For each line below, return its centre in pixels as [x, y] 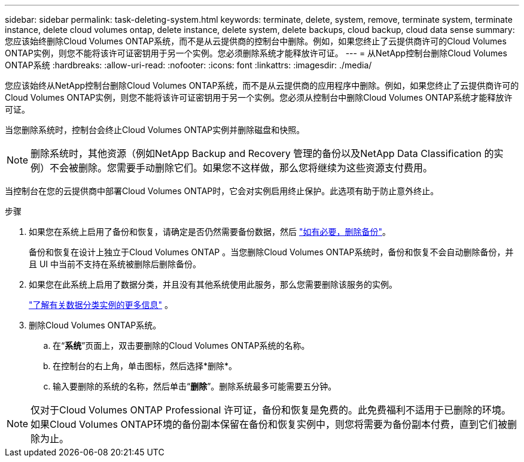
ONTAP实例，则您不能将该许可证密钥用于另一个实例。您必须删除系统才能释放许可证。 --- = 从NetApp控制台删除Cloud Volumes [256, 53]
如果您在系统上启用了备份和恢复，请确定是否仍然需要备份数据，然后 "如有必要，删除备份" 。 [210, 232]
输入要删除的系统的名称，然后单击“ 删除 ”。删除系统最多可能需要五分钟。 [195, 386]
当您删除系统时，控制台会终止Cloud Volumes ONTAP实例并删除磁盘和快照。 [155, 130]
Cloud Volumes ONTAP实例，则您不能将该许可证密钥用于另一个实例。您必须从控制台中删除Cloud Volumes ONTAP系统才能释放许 [259, 97]
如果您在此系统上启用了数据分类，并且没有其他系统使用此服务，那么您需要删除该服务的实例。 [213, 284]
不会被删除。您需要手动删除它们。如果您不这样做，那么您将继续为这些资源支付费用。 [241, 168]
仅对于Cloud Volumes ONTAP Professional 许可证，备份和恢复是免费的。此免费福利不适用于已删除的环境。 [271, 410]
